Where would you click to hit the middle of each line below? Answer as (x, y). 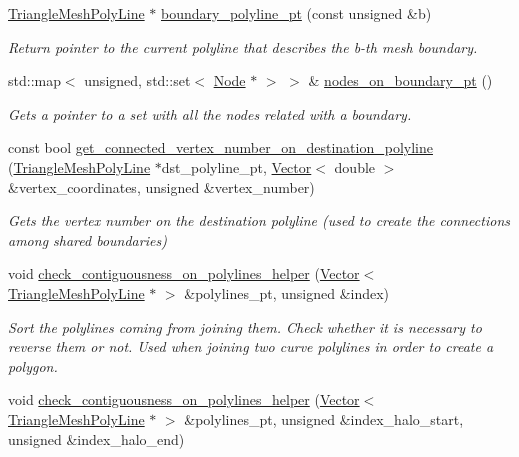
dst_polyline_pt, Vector (236, 166)
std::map (34, 80)
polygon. (33, 365)
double (355, 166)
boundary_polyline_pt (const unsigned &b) (296, 13)
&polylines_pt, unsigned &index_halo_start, (324, 418)
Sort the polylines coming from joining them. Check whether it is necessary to (245, 326)
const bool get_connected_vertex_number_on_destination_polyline (220, 147)
